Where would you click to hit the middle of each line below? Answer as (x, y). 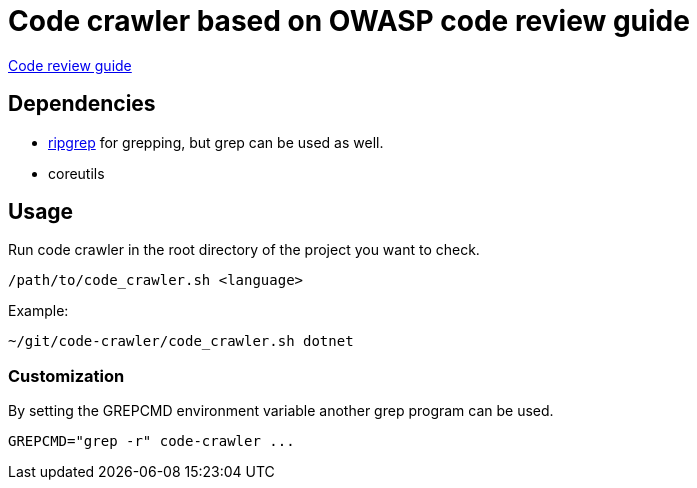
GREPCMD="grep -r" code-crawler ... (151, 441)
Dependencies (82, 104)
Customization (66, 375)
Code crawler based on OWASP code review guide (349, 21)
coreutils (76, 173)
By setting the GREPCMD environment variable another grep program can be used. (281, 411)
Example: (38, 311)
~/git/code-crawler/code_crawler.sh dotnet (181, 341)
